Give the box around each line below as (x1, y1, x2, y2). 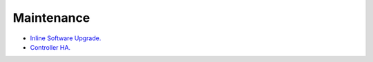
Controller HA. (30, 43, 71, 51)
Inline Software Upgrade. (30, 34, 102, 42)
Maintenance (12, 10, 90, 25)
